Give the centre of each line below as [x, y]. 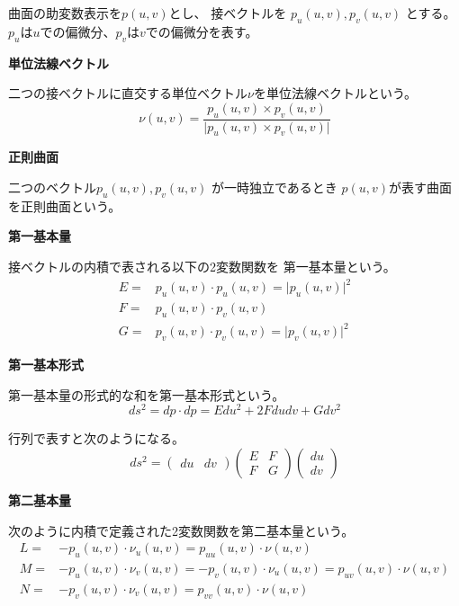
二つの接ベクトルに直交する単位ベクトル [128, 93]
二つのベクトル [52, 187]
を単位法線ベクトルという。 [335, 93]
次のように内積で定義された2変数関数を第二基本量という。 [181, 530]
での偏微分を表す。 [202, 31]
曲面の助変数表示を [65, 13]
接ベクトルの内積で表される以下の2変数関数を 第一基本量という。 [202, 266]
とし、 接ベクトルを [228, 13]
